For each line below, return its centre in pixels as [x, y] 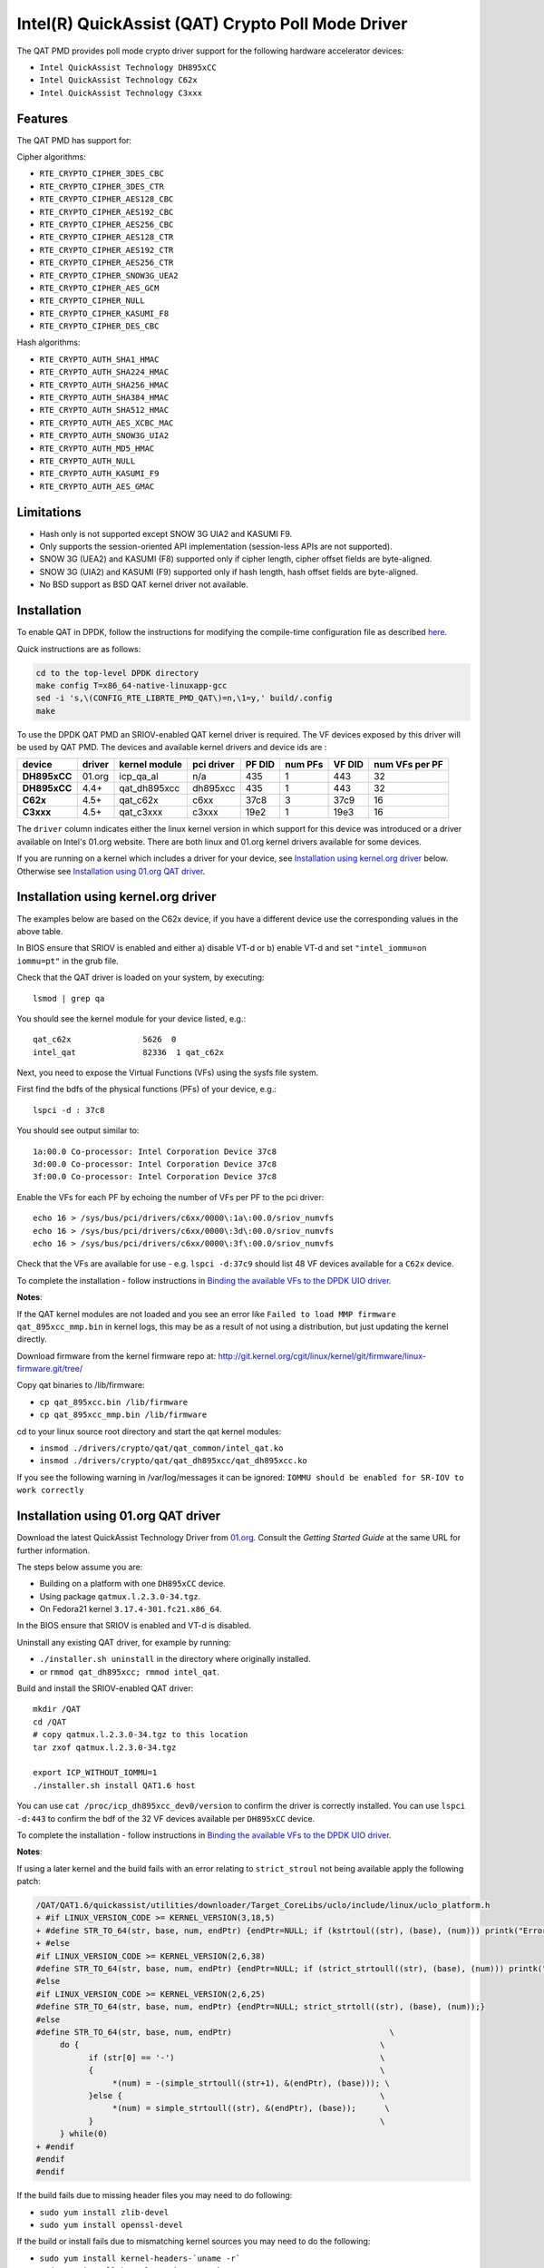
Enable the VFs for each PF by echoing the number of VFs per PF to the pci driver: [170, 1197]
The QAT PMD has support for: [74, 140]
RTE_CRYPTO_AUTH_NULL [87, 461]
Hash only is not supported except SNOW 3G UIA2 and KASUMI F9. [166, 533]
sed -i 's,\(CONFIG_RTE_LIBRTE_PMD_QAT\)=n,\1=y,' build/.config [184, 698]
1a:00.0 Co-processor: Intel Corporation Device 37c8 [155, 1151]
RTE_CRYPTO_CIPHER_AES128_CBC [107, 199]
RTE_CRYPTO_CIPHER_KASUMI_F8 [104, 313]
